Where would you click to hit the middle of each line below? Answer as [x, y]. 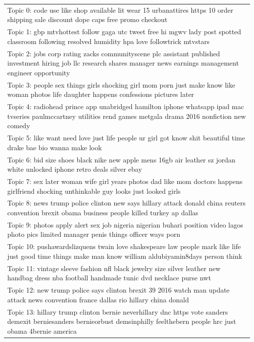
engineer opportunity [39, 72]
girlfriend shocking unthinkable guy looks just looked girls [94, 191]
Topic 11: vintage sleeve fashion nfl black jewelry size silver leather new [114, 268]
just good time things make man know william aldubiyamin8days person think [125, 256]
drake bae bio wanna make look [55, 147]
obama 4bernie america [42, 331]
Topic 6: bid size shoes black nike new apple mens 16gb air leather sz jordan [121, 159]
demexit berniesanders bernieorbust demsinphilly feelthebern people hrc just [122, 321]
